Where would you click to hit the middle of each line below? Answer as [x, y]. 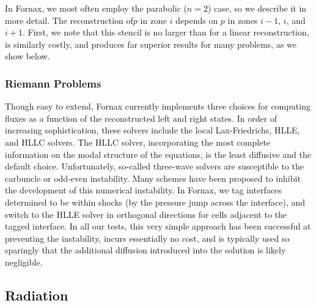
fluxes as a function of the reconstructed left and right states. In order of [141, 118]
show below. [28, 56]
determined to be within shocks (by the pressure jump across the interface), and [155, 202]
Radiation [37, 295]
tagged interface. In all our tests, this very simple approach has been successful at [158, 226]
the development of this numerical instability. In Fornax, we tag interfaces [143, 190]
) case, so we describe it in [257, 8]
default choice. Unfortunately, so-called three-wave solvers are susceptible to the [154, 166]
